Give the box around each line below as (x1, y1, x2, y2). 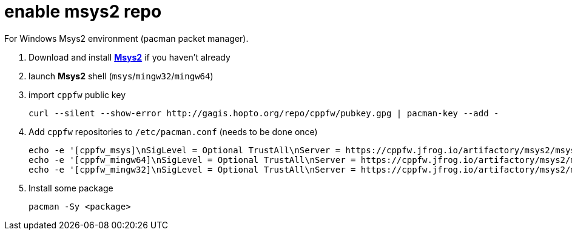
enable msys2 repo (4, 1, 162, 22)
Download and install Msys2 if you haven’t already (29, 51, 230, 62)
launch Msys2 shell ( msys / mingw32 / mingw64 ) (29, 70, 214, 81)
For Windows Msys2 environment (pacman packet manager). (4, 33, 249, 44)
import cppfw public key (29, 89, 126, 100)
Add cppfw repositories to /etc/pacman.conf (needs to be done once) (29, 126, 318, 137)
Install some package (29, 182, 113, 193)
